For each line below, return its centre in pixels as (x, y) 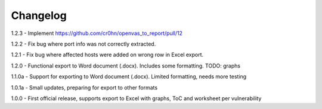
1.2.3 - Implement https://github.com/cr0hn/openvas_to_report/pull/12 (97, 33)
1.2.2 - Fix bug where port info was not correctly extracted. (83, 44)
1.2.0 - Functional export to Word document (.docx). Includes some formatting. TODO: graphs (126, 66)
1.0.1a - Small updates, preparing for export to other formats (84, 87)
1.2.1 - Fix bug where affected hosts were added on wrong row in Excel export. (107, 55)
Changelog (39, 15)
